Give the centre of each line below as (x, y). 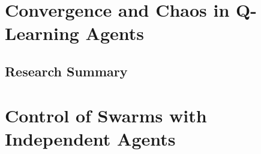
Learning (42, 33)
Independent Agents (90, 138)
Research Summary (66, 71)
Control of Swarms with (106, 115)
